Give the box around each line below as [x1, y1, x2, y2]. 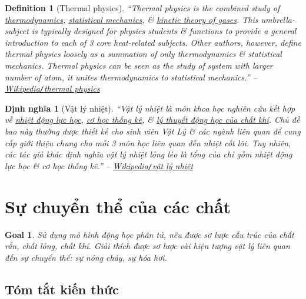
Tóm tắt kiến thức [5, 280, 119, 298]
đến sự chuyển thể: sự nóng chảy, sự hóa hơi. [5, 251, 167, 263]
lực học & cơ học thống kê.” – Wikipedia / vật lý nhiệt [5, 159, 194, 172]
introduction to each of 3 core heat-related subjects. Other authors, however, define [5, 36, 301, 48]
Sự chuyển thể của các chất [5, 194, 231, 218]
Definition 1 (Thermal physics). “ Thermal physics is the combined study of [5, 2, 280, 14]
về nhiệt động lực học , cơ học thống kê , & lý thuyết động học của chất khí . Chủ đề [5, 113, 300, 126]
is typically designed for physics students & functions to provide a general [31, 25, 297, 37]
